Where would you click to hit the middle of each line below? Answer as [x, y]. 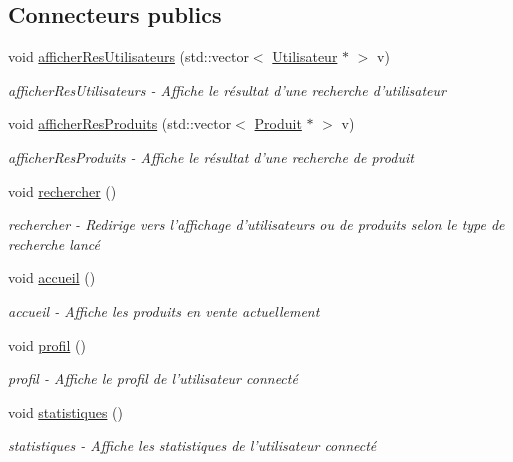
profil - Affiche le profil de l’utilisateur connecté [153, 378]
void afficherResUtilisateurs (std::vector [128, 56]
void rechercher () [62, 190]
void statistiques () [65, 411]
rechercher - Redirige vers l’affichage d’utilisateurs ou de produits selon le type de [256, 224]
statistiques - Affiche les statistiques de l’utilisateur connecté [192, 445]
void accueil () [52, 277]
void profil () [47, 344]
